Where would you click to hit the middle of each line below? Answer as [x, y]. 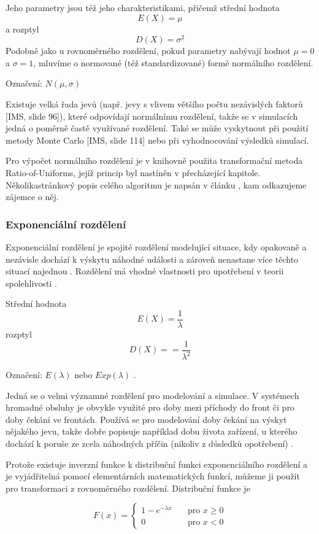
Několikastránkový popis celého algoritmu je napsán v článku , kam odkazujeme [156, 184]
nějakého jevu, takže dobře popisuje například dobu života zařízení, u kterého [152, 431]
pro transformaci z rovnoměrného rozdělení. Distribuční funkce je [128, 488]
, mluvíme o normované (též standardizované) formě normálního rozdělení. [173, 62]
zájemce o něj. [32, 197]
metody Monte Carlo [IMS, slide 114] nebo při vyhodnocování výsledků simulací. [157, 140]
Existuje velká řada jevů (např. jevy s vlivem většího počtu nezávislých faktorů [154, 104]
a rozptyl [22, 29]
